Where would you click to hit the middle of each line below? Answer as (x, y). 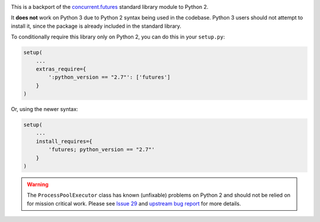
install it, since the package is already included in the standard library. (96, 26)
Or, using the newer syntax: (44, 109)
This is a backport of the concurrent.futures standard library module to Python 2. (110, 7)
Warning (38, 185)
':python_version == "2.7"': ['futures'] (109, 77)
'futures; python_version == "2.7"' (102, 150)
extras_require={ (61, 69)
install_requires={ (64, 141)
